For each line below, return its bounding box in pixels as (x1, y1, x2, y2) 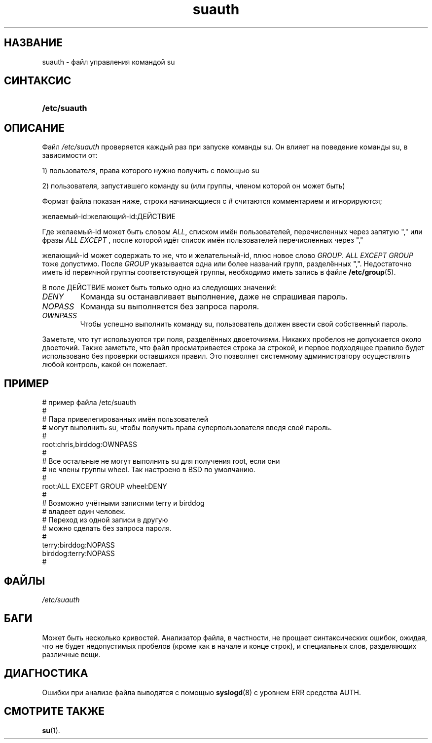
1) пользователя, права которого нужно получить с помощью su (42, 166, 259, 175)
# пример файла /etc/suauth (42, 398, 136, 407)
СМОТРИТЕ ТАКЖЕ (4, 705, 105, 718)
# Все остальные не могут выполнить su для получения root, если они (42, 457, 280, 466)
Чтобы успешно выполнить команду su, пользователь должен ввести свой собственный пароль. (80, 320, 408, 329)
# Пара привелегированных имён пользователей (42, 415, 208, 424)
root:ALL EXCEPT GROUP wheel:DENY (42, 482, 167, 491)
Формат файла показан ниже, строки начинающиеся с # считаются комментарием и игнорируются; (42, 197, 382, 206)
